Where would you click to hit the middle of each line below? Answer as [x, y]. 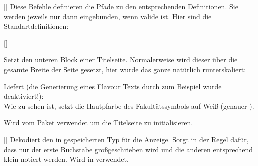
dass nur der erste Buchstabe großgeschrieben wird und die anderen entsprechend [128, 149]
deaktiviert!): [24, 96]
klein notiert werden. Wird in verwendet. [66, 159]
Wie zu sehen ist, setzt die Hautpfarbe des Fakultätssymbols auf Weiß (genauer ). [129, 106]
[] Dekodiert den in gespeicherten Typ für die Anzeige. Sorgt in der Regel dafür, [126, 139]
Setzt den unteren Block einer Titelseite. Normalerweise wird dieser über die [121, 60]
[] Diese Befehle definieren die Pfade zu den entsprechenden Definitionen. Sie [121, 6]
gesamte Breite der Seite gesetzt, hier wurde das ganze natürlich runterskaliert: [125, 69]
